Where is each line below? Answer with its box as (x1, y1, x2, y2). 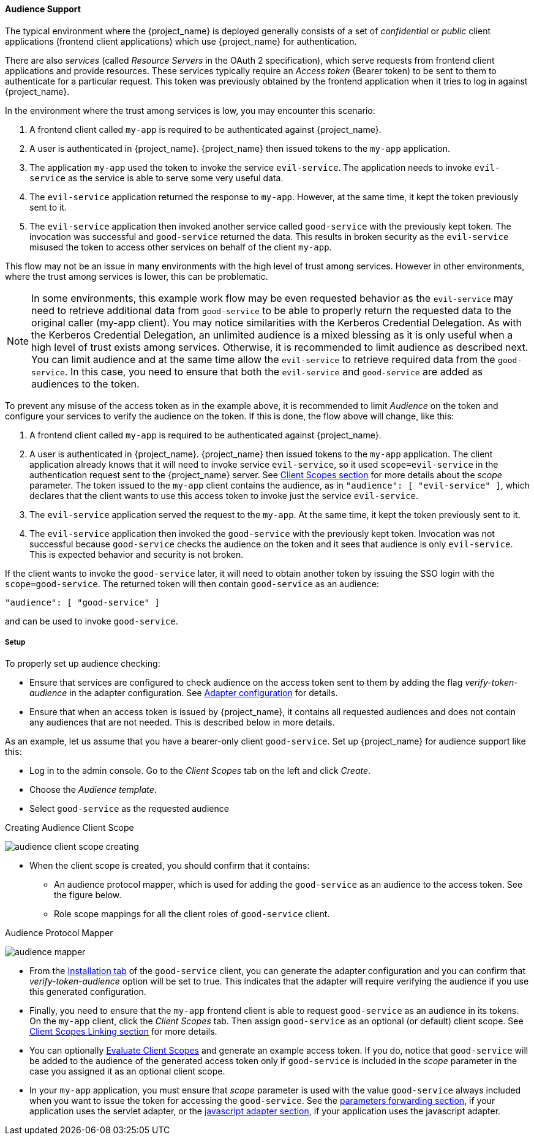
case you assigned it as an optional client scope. (29, 1066, 225, 1077)
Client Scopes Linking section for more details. (29, 1026, 217, 1037)
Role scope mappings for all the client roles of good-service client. (54, 909, 330, 920)
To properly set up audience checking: (5, 658, 160, 669)
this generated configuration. (29, 986, 146, 997)
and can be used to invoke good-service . (5, 615, 178, 626)
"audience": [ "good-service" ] (5, 597, 160, 607)
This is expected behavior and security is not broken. (29, 549, 244, 560)
